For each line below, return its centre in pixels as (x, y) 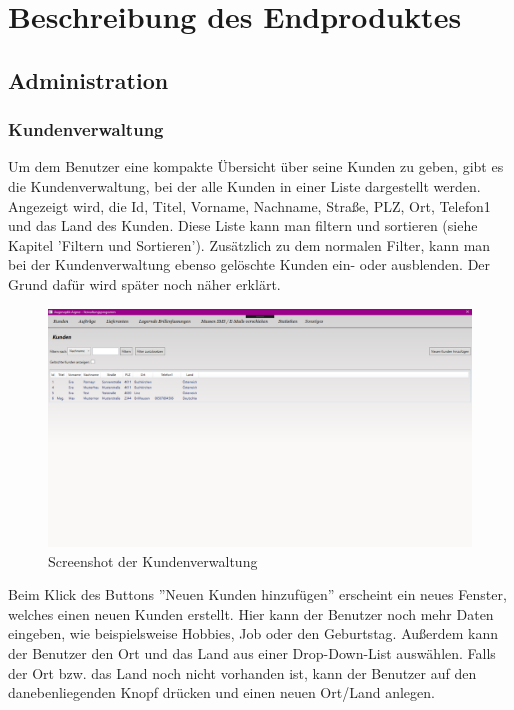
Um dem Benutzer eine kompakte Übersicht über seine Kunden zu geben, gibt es (256, 166)
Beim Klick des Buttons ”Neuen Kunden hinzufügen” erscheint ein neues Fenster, (257, 594)
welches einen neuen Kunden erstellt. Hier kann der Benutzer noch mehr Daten (251, 613)
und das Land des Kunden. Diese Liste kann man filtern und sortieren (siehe (243, 225)
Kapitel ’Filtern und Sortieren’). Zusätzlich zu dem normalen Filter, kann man (249, 244)
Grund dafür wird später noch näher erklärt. (144, 283)
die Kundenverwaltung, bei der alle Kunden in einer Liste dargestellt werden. (244, 185)
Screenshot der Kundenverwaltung (153, 560)
